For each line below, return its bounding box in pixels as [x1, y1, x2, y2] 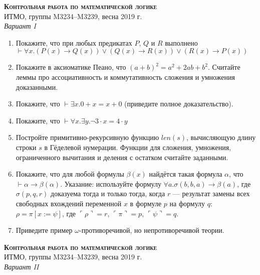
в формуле [130, 198, 162, 208]
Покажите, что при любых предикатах [16, 37, 132, 48]
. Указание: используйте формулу [60, 178, 161, 189]
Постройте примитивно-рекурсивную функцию [16, 132, 159, 143]
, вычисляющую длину [186, 132, 256, 143]
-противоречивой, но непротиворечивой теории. [79, 225, 224, 235]
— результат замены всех [172, 188, 250, 199]
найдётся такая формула [149, 169, 222, 179]
